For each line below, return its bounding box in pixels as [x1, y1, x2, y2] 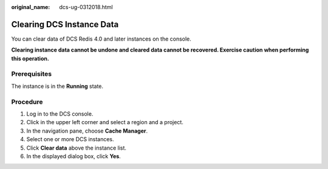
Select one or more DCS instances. [26, 136, 115, 143]
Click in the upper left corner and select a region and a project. [26, 119, 183, 126]
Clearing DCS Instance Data [11, 19, 119, 30]
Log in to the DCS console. [26, 110, 94, 118]
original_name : [11, 4, 50, 10]
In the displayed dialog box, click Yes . [26, 152, 121, 160]
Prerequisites [11, 70, 52, 78]
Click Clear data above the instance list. [26, 144, 127, 151]
